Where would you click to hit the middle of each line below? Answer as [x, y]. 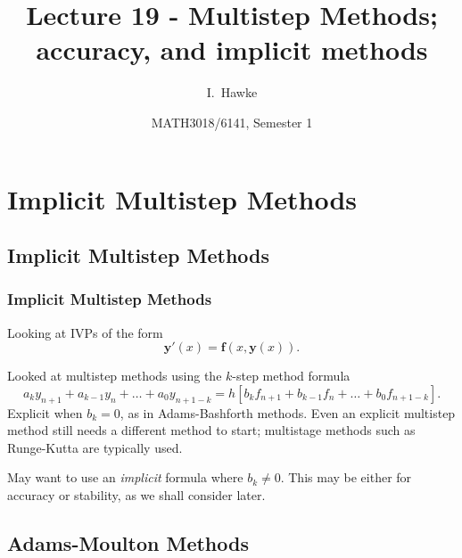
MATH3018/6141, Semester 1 [232, 122]
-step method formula [291, 376]
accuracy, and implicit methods [232, 49]
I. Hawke [232, 92]
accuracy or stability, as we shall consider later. [136, 495]
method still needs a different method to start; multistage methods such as [211, 430]
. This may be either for [346, 477]
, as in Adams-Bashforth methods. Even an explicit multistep [288, 412]
